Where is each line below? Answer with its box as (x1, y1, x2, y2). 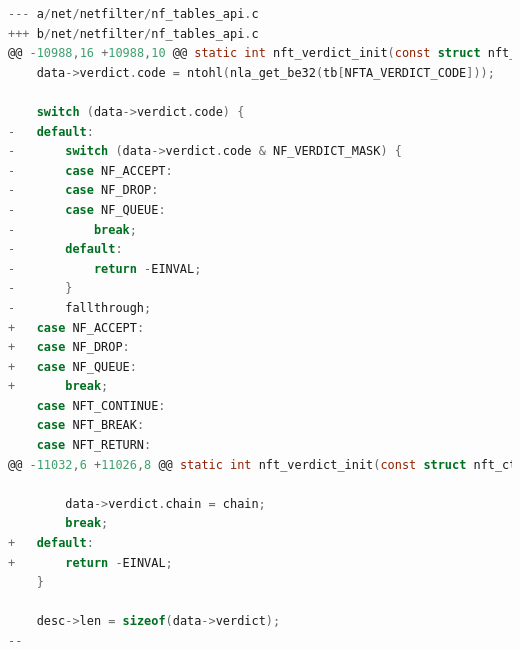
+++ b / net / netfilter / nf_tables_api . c (8, 26, 259, 41)
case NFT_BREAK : (36, 418, 145, 433)
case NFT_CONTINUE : (36, 398, 166, 413)
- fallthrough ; (8, 300, 152, 315)
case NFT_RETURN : (36, 438, 152, 453)
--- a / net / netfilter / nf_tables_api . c (8, 7, 259, 21)
